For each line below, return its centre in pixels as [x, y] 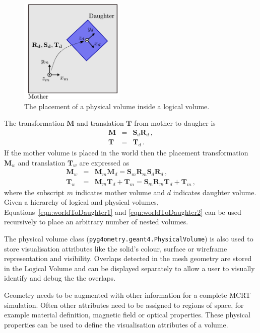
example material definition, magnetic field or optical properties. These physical [127, 315]
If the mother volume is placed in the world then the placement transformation [126, 153]
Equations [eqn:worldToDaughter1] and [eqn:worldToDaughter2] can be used [123, 212]
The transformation [34, 123]
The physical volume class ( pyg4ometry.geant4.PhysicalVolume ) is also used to [129, 238]
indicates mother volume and [120, 192]
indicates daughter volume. [215, 192]
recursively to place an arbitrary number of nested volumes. [96, 222]
